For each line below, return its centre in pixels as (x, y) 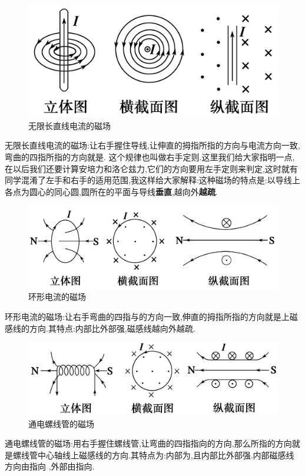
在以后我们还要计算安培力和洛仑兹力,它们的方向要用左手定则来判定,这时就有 (151, 168)
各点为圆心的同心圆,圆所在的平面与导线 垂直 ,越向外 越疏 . (111, 191)
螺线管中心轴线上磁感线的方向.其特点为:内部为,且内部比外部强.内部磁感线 (153, 454)
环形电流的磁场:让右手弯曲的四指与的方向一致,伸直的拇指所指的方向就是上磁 (151, 316)
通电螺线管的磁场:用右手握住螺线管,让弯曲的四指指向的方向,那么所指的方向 (148, 443)
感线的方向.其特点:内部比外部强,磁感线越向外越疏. (100, 328)
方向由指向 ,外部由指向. (50, 466)
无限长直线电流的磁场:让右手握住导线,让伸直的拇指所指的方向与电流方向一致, (152, 145)
